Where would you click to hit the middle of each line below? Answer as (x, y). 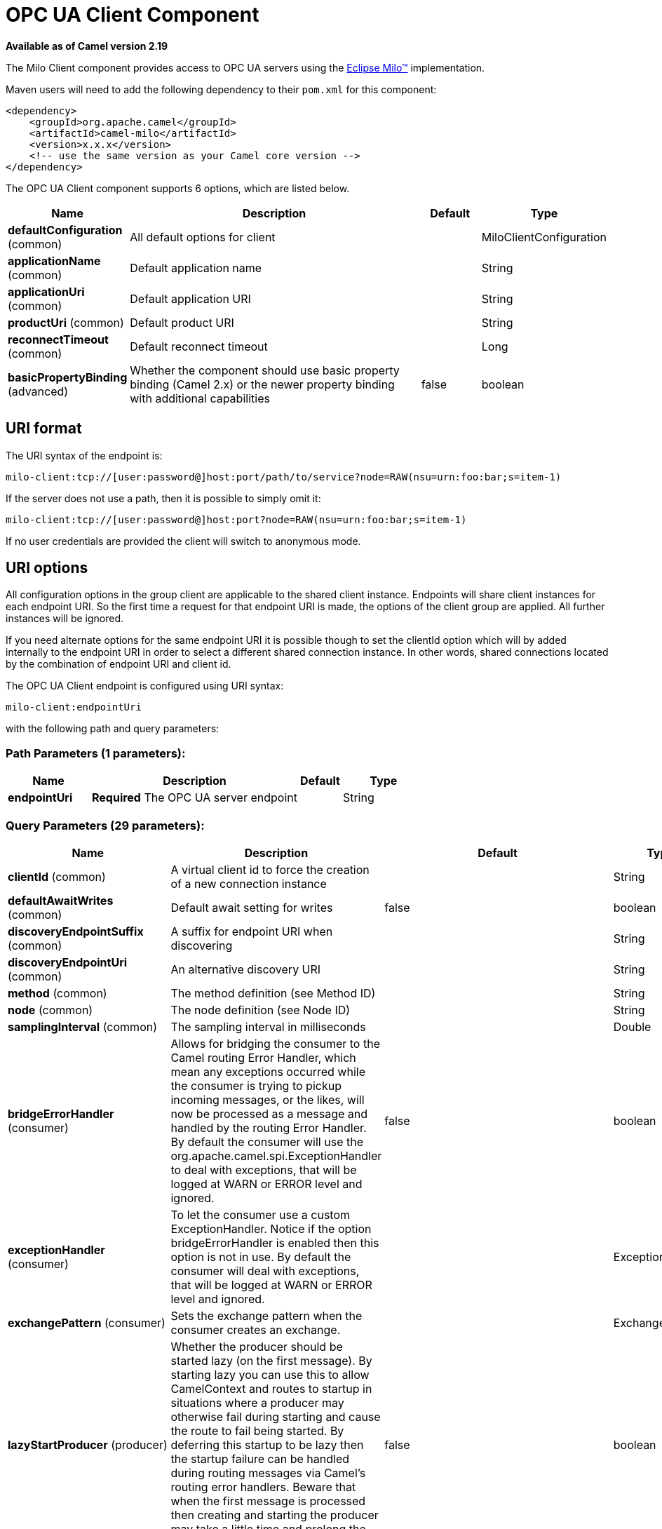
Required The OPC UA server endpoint (194, 798)
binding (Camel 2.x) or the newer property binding (262, 384)
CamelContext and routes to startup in (271, 1388)
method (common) (58, 993)
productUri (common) (66, 322)
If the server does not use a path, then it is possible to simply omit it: (163, 498)
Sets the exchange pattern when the (266, 1315)
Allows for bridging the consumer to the (275, 1043)
